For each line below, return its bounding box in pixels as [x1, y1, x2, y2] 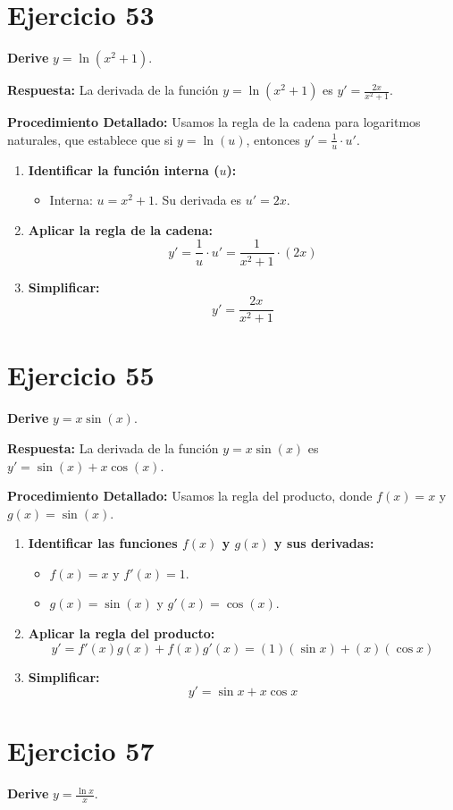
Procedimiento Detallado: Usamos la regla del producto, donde [7, 486, 373, 505]
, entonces [246, 130, 300, 148]
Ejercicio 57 [7, 732, 155, 769]
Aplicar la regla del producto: [28, 624, 215, 643]
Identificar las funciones [28, 534, 178, 553]
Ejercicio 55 [7, 357, 155, 393]
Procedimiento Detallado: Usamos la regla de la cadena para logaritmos [7, 113, 421, 131]
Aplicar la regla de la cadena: [28, 220, 214, 239]
